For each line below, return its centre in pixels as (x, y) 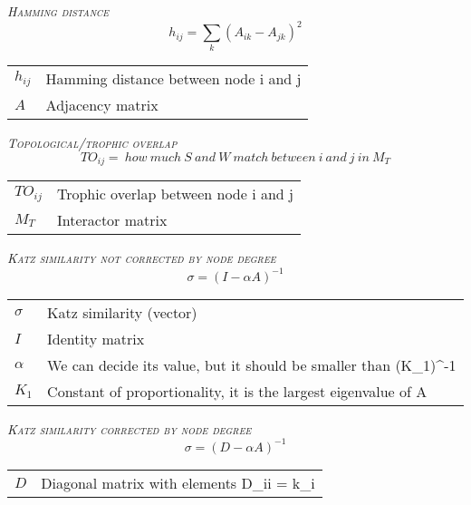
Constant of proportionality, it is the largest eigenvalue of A (237, 391)
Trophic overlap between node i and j (175, 194)
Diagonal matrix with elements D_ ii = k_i (178, 482)
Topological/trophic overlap (92, 143)
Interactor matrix (112, 220)
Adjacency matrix (102, 105)
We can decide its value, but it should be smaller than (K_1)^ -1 (252, 364)
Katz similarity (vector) (122, 312)
